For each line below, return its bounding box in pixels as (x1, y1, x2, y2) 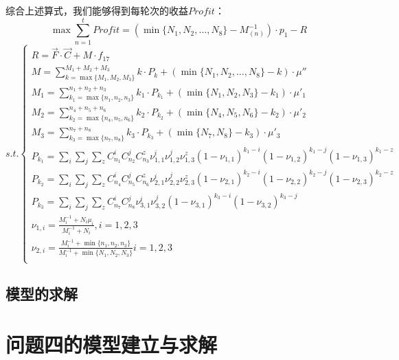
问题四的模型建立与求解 (5, 330, 218, 358)
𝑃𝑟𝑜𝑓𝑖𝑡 (93, 25, 120, 36)
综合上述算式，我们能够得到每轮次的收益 (5, 3, 188, 17)
